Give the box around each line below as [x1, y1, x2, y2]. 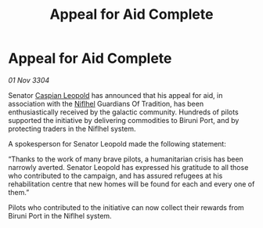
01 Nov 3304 [8, 75, 50, 85]
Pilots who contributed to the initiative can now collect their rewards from [8, 202, 244, 212]
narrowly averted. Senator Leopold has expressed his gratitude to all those [8, 162, 249, 172]
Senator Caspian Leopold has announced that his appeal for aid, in [8, 90, 223, 100]
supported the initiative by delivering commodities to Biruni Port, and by [8, 115, 240, 125]
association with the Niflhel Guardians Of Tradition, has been [8, 99, 204, 108]
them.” [8, 187, 30, 197]
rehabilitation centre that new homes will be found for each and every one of [8, 179, 255, 189]
